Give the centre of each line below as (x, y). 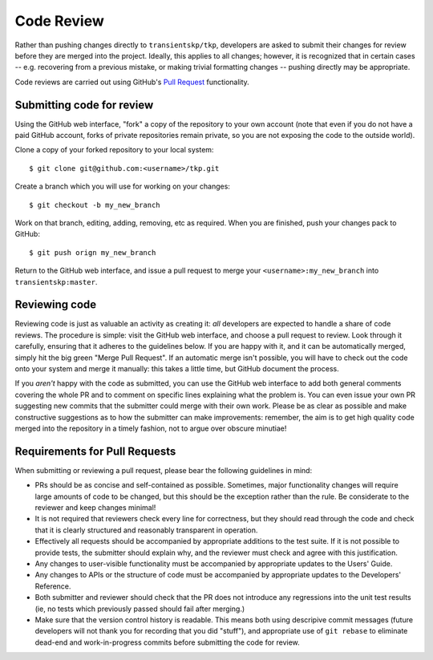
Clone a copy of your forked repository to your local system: (114, 150)
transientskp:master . (56, 281)
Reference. (53, 586)
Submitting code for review (84, 105)
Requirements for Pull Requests (95, 451)
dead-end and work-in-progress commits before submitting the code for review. (167, 642)
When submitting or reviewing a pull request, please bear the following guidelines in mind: (164, 470)
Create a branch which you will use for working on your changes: (122, 186)
